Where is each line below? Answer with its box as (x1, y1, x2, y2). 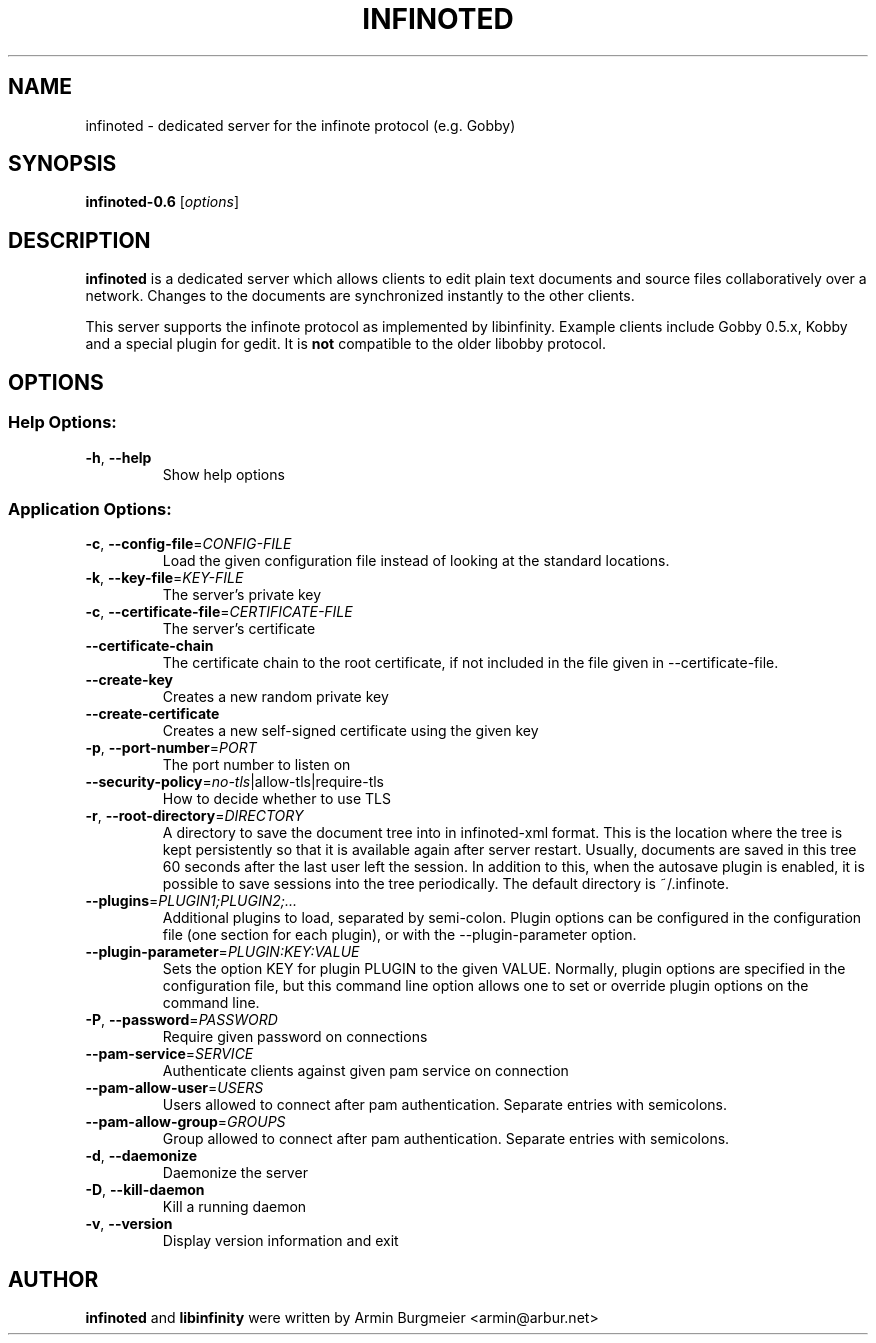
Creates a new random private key (162, 688, 389, 706)
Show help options (162, 465, 285, 483)
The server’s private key (162, 586, 322, 604)
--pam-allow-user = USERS (85, 1079, 264, 1097)
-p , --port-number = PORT (85, 739, 257, 757)
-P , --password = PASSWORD (85, 1011, 278, 1029)
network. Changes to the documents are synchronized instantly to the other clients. (85, 287, 635, 305)
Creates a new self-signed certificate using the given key (162, 722, 539, 740)
